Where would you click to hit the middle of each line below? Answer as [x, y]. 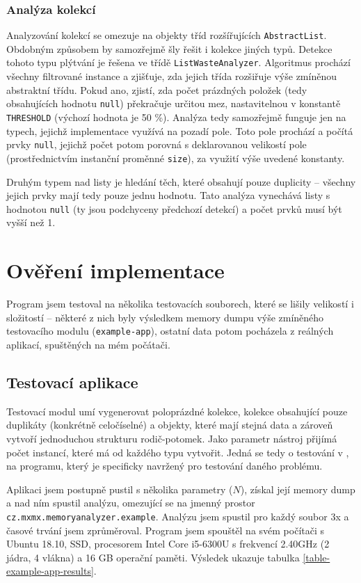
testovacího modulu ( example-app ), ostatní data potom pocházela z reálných [170, 331]
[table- [316, 557]
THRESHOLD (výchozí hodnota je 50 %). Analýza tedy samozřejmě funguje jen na [176, 117]
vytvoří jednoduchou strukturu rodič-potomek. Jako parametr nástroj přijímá [172, 438]
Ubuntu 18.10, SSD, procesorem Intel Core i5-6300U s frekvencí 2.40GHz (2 [168, 544]
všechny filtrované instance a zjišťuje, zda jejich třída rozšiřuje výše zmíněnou [171, 76]
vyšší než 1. [31, 222]
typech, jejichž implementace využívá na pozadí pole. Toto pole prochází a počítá [180, 130]
